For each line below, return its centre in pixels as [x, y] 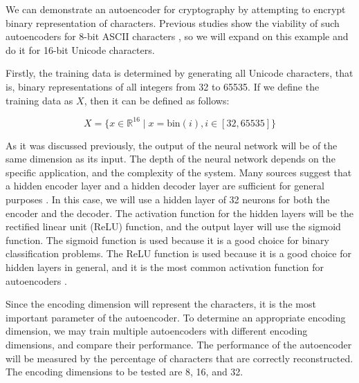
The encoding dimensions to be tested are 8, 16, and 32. [125, 372]
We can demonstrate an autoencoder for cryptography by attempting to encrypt [176, 9]
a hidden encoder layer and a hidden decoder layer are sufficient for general [165, 186]
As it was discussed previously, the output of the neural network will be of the [172, 145]
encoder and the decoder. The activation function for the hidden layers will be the [180, 213]
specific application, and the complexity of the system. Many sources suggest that [179, 172]
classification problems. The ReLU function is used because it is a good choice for [178, 253]
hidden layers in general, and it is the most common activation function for [165, 267]
